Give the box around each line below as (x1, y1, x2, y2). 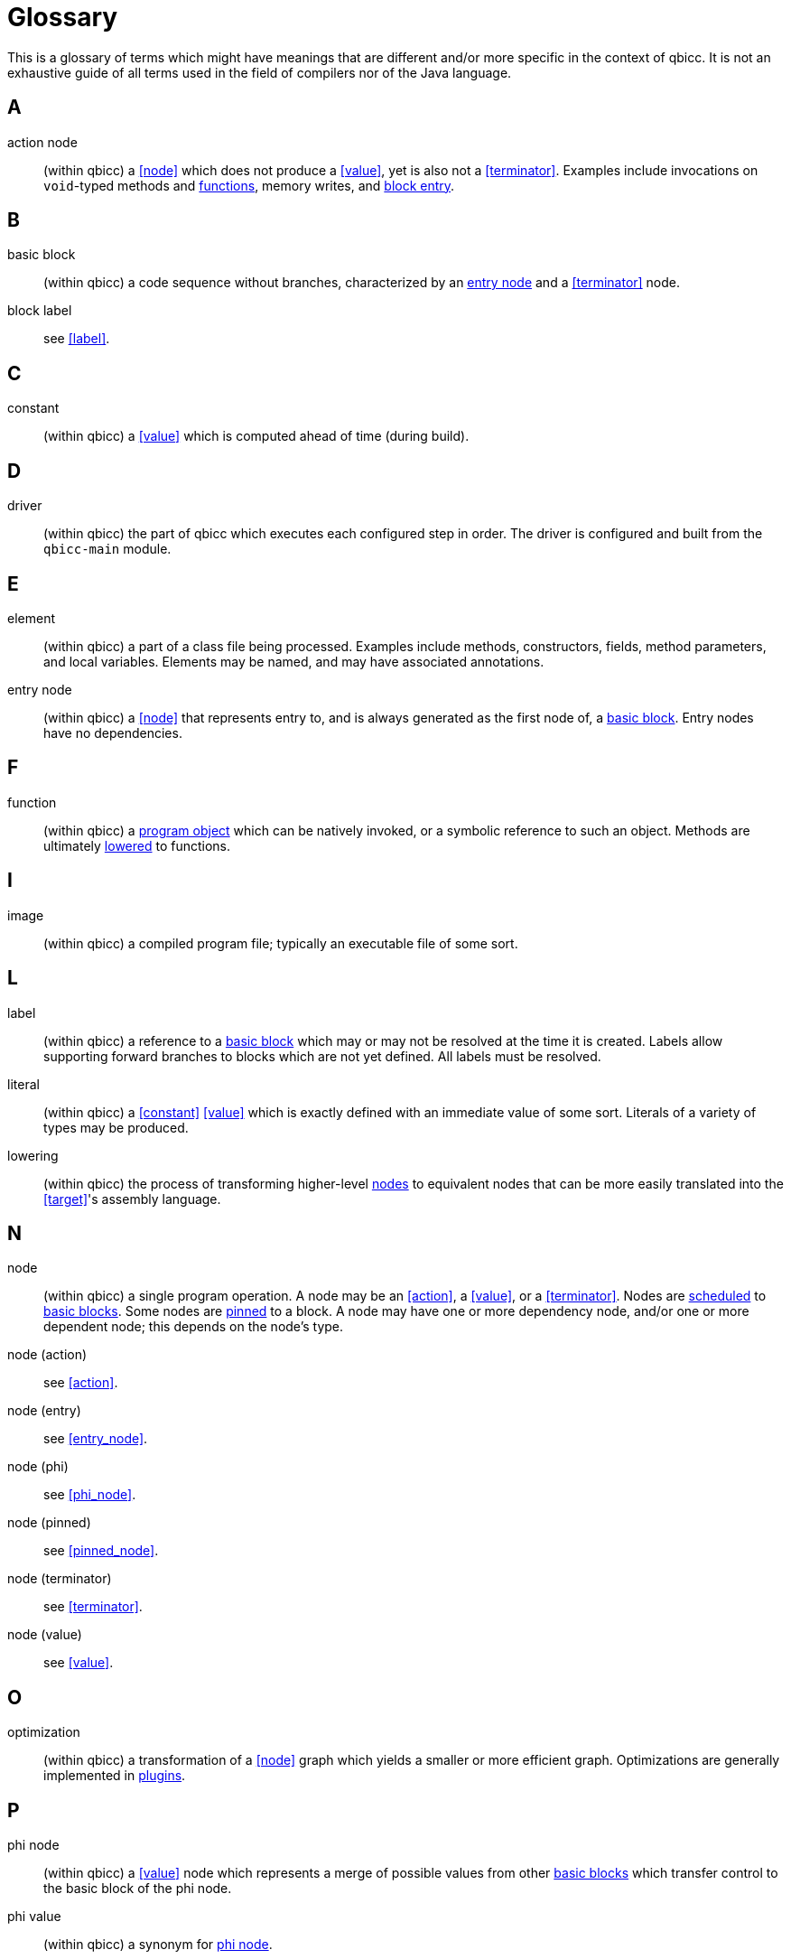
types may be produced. (43, 1119, 189, 1135)
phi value (7, 1908, 61, 1925)
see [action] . (43, 1375, 118, 1391)
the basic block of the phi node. (43, 1880, 232, 1897)
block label (7, 303, 72, 319)
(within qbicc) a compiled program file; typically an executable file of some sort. (43, 935, 518, 951)
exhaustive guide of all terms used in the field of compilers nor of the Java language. (7, 64, 512, 80)
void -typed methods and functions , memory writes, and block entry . (43, 177, 455, 193)
